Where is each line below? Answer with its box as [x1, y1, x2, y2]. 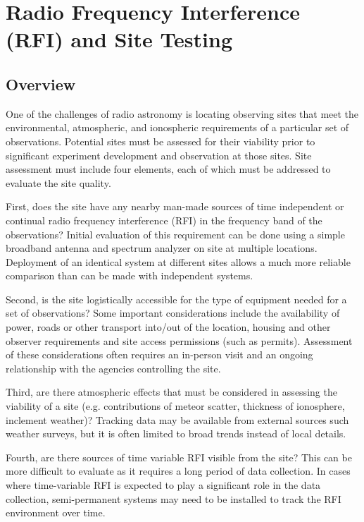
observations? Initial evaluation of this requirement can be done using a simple [6, 226, 345, 241]
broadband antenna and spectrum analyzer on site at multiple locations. [6, 241, 318, 255]
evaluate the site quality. [6, 175, 111, 190]
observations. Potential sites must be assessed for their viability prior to [6, 133, 315, 148]
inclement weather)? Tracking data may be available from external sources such [6, 412, 349, 427]
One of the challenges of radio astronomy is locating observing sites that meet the [6, 106, 359, 121]
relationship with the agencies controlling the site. [6, 360, 221, 375]
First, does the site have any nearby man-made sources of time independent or [6, 199, 344, 214]
